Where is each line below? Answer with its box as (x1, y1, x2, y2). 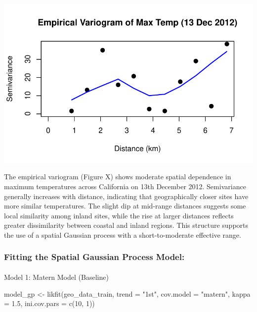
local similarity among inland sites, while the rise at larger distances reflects (4, 210, 234, 220)
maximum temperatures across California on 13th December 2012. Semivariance (4, 181, 246, 191)
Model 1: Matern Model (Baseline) (4, 271, 109, 282)
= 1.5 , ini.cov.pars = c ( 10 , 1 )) (4, 298, 95, 309)
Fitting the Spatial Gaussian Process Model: (4, 251, 185, 263)
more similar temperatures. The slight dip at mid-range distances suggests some (4, 201, 246, 211)
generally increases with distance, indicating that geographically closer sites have (4, 191, 249, 201)
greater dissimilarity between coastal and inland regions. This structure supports (4, 220, 249, 230)
